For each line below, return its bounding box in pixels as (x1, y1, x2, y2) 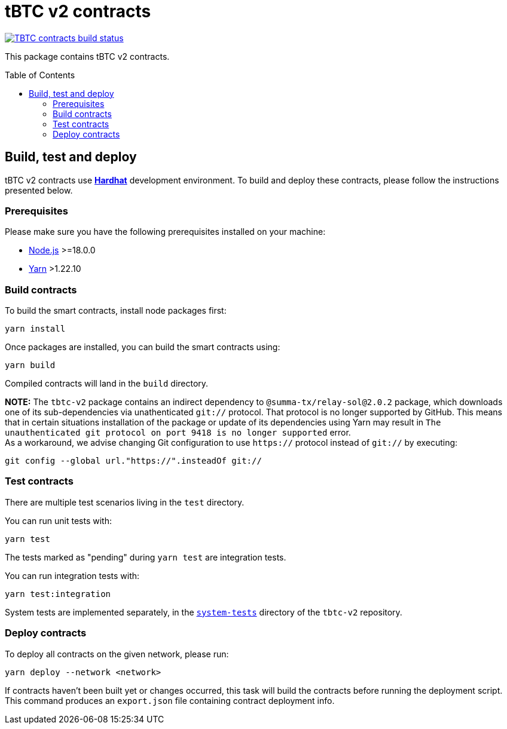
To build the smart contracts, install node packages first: (5, 305, 227, 316)
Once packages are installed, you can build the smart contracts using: (5, 342, 280, 353)
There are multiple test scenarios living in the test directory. (5, 497, 245, 507)
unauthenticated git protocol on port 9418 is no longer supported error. (5, 427, 351, 438)
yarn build (5, 360, 56, 370)
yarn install (5, 324, 66, 334)
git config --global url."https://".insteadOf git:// (5, 456, 262, 466)
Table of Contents (5, 69, 75, 80)
